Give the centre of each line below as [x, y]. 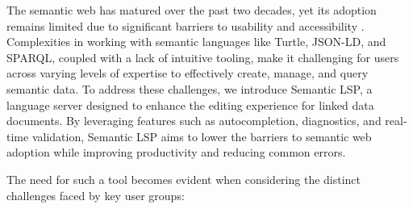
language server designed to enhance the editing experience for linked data [190, 104]
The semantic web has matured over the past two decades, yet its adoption [192, 10]
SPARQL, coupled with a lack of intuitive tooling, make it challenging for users [203, 57]
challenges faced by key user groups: [96, 195]
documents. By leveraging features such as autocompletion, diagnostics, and [194, 121]
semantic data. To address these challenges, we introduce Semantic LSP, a [190, 88]
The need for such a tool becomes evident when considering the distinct [184, 179]
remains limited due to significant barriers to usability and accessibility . [186, 25]
